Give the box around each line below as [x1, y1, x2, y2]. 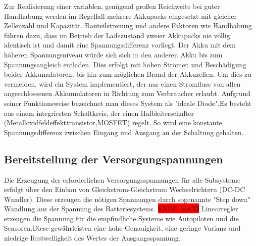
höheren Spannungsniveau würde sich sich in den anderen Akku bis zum [4, 49, 223, 59]
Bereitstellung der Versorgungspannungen [4, 151, 223, 166]
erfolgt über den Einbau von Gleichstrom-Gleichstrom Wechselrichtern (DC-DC [4, 184, 245, 195]
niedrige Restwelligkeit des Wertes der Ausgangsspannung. [4, 233, 181, 243]
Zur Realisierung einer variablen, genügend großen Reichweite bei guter [4, 1, 220, 11]
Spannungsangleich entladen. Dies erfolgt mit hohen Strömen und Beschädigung [4, 59, 247, 69]
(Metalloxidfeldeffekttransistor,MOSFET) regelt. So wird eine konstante [4, 117, 222, 128]
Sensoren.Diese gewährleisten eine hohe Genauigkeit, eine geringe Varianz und [4, 223, 241, 233]
